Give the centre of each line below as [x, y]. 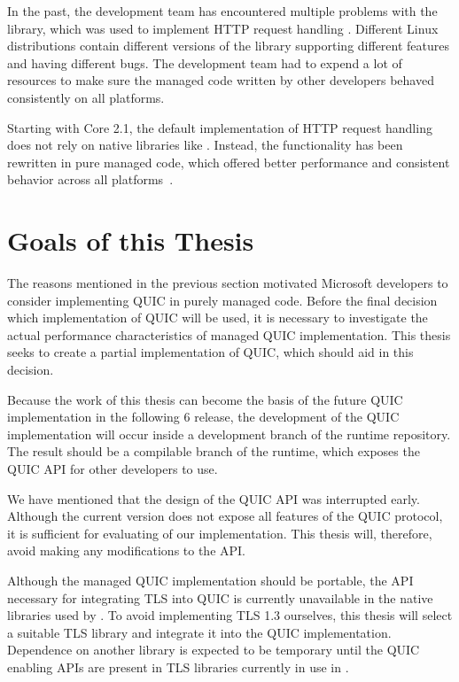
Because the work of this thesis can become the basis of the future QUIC [205, 399]
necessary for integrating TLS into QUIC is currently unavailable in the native [220, 597]
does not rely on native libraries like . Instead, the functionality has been [205, 145]
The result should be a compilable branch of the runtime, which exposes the [214, 451]
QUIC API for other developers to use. [113, 469]
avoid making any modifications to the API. [127, 550]
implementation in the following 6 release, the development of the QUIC [203, 417]
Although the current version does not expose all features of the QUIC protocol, [225, 516]
